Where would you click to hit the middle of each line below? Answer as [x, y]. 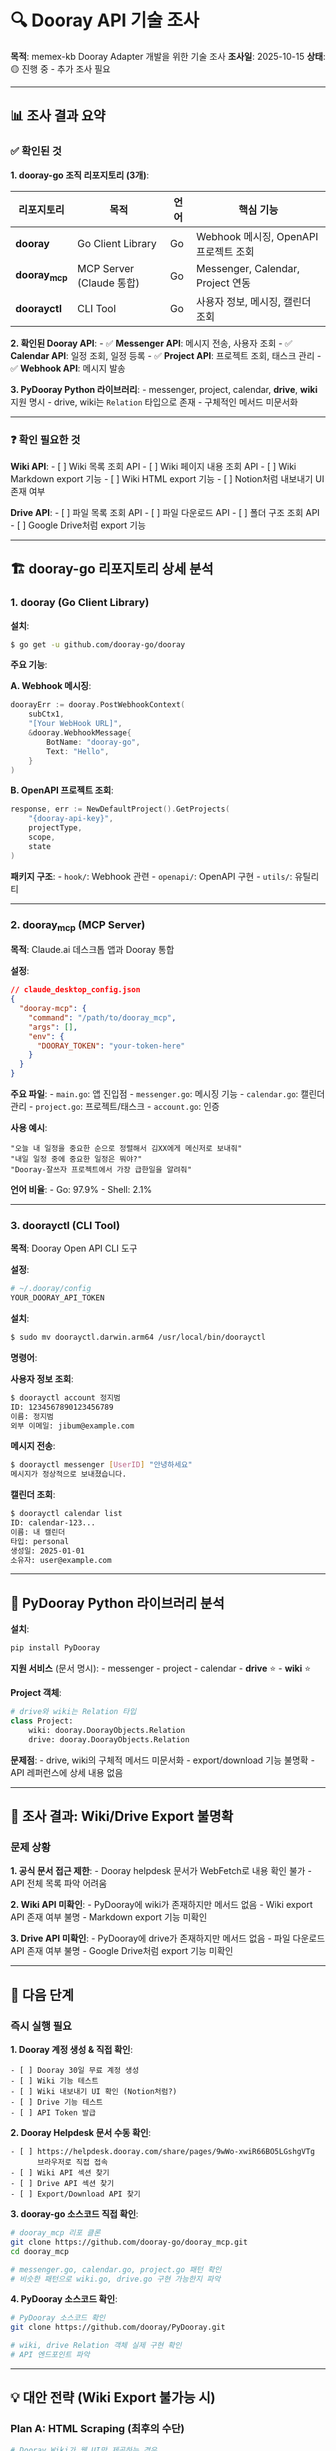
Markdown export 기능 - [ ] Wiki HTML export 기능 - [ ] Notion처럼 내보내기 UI [167, 478]
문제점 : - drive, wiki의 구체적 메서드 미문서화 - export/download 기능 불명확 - [162, 1760]
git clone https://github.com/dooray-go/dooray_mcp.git [129, 2242]
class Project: [42, 1721]
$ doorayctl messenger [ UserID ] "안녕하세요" [101, 1465]
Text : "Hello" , [78, 751]
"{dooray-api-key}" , [71, 819]
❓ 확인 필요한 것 [45, 439]
